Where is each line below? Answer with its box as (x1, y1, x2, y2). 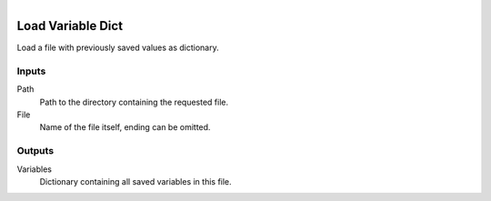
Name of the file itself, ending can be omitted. (39, 122, 211, 133)
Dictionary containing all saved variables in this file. (39, 176, 232, 186)
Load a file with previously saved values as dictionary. (16, 42, 219, 54)
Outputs (16, 145, 55, 157)
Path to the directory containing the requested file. (39, 96, 229, 107)
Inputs (16, 65, 46, 77)
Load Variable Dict (16, 18, 123, 34)
